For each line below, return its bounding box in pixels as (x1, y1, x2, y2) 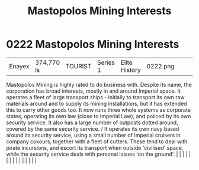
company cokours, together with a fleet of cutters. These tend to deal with (6, 138, 188, 145)
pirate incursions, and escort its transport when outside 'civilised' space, (6, 144, 184, 151)
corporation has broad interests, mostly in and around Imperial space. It (6, 87, 181, 95)
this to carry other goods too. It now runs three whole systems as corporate (6, 106, 191, 114)
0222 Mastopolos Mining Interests (6, 37, 179, 51)
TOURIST (65, 62, 92, 70)
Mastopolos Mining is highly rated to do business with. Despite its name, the (6, 81, 192, 88)
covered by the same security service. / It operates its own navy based (6, 125, 179, 132)
